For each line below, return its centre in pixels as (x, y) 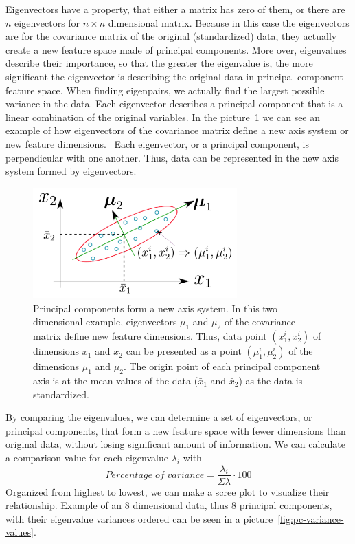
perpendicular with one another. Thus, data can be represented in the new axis (172, 157)
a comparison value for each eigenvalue (87, 457)
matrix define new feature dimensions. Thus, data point (150, 336)
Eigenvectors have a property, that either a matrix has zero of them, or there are (175, 9)
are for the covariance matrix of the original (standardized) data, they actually (171, 36)
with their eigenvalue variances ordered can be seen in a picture (139, 518)
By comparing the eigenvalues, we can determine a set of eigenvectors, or (159, 417)
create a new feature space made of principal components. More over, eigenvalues (176, 49)
